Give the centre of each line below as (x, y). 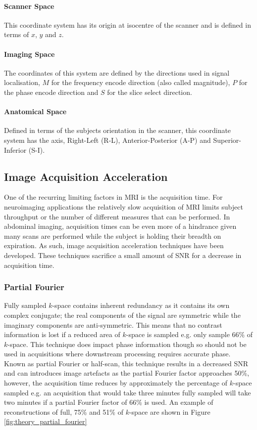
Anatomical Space (35, 111)
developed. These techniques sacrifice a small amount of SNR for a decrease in (123, 255)
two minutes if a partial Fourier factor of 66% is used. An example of (109, 402)
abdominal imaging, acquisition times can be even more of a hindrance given (120, 226)
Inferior (15, 150)
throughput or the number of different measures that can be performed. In (117, 216)
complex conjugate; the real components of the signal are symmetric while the (122, 315)
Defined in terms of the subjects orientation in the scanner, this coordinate (118, 130)
